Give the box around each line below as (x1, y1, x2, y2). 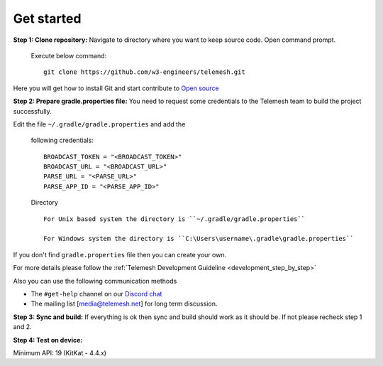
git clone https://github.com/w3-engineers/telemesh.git (43, 68, 246, 76)
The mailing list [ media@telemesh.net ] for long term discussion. (30, 299, 218, 308)
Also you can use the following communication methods (13, 276, 177, 285)
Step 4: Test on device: (13, 335, 83, 344)
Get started (13, 11, 82, 26)
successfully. (13, 107, 52, 115)
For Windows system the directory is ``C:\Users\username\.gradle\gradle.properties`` (43, 235, 354, 243)
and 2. (13, 323, 32, 331)
